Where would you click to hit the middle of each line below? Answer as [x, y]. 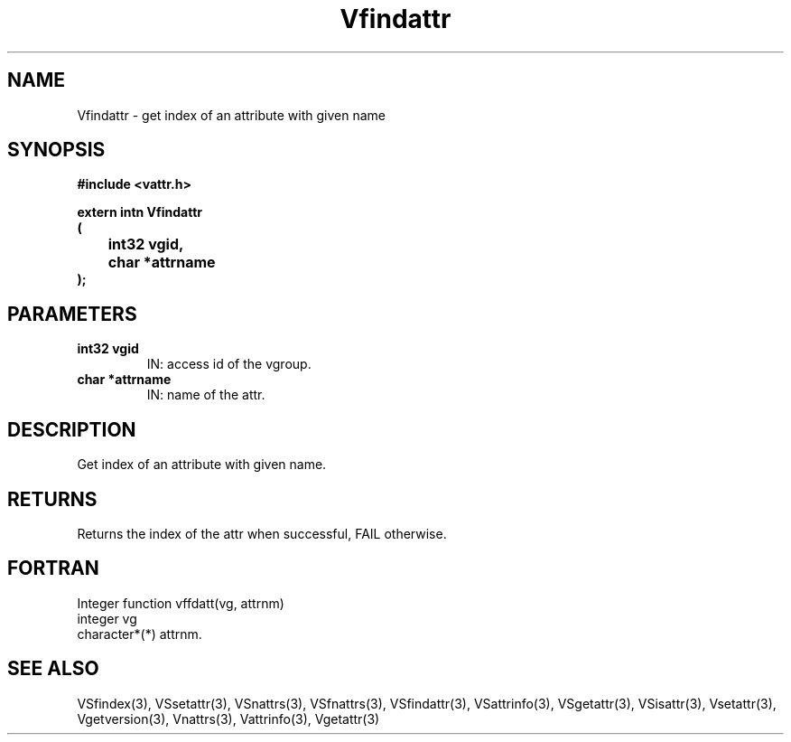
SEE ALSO [53, 669]
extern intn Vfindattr [140, 212]
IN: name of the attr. [206, 395]
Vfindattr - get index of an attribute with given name [231, 115]
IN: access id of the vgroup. [229, 364]
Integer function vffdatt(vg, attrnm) [181, 603]
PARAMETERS [72, 314]
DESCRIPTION [72, 429]
